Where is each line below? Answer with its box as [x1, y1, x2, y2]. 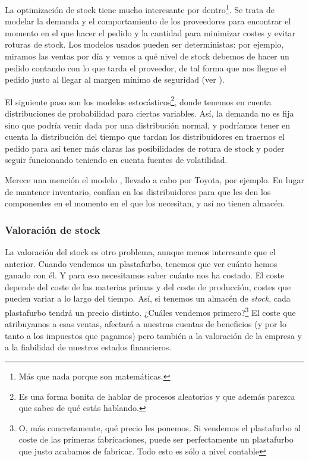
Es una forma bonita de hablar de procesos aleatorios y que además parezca [18, 390, 295, 402]
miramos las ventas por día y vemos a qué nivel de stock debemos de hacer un [5, 50, 289, 62]
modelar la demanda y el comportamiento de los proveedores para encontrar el [5, 15, 291, 27]
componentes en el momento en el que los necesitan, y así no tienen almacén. [5, 197, 285, 209]
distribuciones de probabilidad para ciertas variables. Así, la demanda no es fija [5, 107, 294, 120]
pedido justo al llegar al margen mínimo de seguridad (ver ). [5, 73, 225, 86]
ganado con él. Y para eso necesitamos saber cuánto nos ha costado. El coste [5, 269, 285, 281]
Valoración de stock [5, 222, 100, 237]
